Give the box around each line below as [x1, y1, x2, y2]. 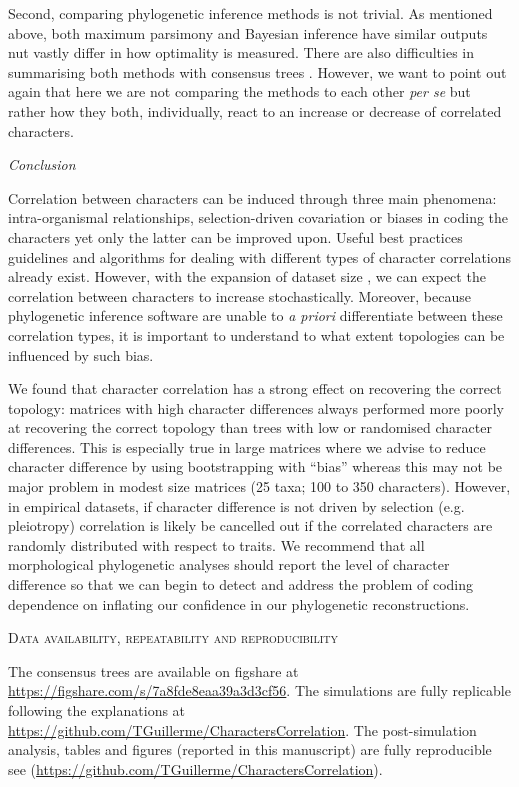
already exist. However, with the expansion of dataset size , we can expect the [8, 266, 486, 287]
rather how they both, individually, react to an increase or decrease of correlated [8, 100, 502, 121]
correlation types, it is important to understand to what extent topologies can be [8, 324, 505, 345]
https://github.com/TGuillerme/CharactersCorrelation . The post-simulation [8, 719, 477, 740]
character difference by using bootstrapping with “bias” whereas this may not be [8, 456, 503, 477]
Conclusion [8, 154, 76, 175]
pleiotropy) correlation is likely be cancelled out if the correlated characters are [8, 515, 493, 536]
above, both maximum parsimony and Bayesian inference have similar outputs [8, 22, 488, 43]
